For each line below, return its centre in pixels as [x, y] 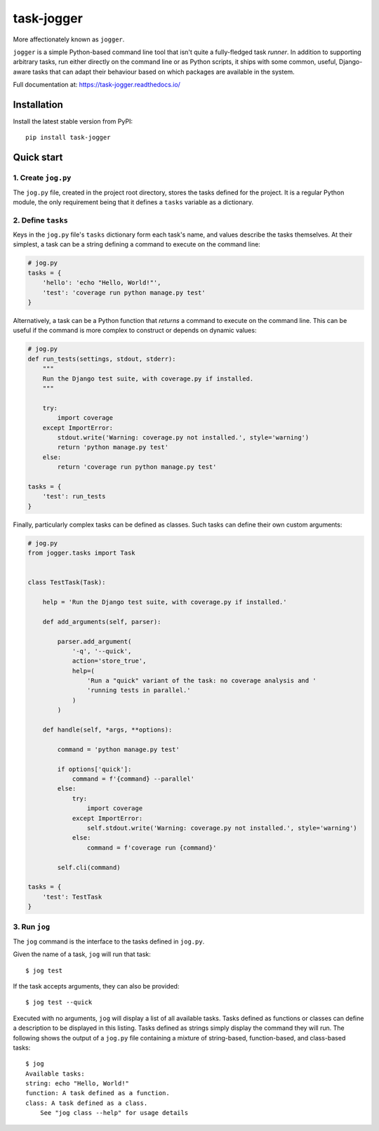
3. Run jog [32, 927]
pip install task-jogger [68, 138]
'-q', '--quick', [102, 651]
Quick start [38, 158]
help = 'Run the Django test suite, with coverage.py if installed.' [165, 602]
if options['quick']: [94, 769]
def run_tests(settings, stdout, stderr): [102, 359]
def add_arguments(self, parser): [102, 622]
